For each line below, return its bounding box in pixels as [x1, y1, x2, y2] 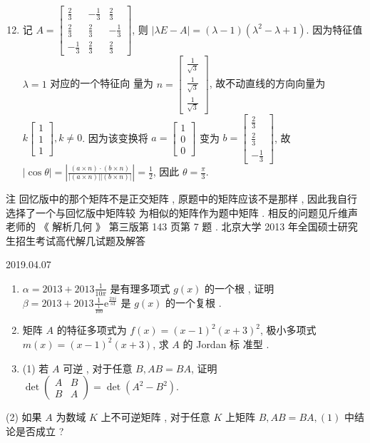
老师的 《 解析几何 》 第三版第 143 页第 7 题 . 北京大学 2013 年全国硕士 [6, 219, 338, 234]
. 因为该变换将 [82, 130, 148, 145]
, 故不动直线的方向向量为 [209, 76, 326, 91]
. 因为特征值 [306, 21, 363, 36]
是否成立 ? [15, 423, 64, 438]
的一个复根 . [165, 295, 222, 310]
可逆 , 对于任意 [63, 360, 133, 375]
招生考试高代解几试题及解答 [15, 233, 145, 248]
